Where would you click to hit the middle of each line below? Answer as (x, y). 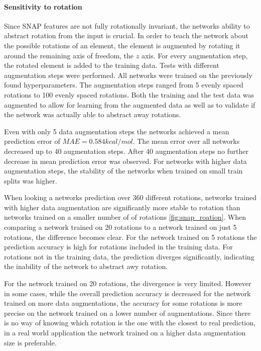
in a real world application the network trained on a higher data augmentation (125, 333)
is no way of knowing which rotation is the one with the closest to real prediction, (130, 323)
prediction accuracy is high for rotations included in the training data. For (118, 247)
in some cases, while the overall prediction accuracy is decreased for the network (127, 293)
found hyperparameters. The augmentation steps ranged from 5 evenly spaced (124, 85)
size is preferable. (30, 342)
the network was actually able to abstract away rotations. (93, 114)
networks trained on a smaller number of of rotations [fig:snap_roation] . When (125, 217)
